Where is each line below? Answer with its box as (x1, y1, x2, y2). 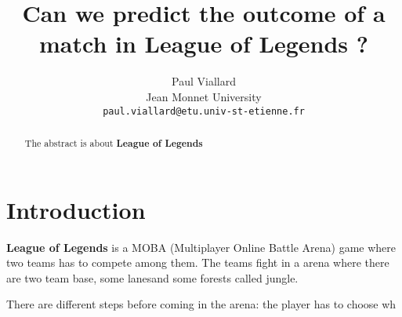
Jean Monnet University (146, 88, 262, 104)
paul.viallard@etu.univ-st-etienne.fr (103, 105, 305, 117)
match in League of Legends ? (39, 27, 368, 60)
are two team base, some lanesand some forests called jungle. (6, 269, 299, 286)
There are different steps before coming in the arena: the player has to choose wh (6, 296, 397, 312)
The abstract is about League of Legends (24, 136, 203, 150)
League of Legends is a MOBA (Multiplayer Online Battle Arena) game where (6, 239, 396, 255)
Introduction (6, 193, 146, 225)
